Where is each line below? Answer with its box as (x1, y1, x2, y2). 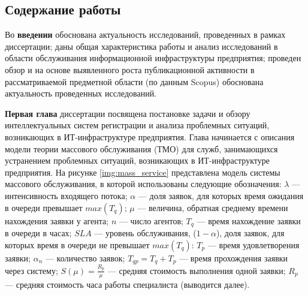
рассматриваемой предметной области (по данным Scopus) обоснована (5, 75, 264, 88)
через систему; (5, 264, 58, 276)
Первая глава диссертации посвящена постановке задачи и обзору (5, 107, 250, 119)
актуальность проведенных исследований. (5, 87, 157, 100)
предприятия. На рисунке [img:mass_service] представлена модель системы (5, 165, 280, 178)
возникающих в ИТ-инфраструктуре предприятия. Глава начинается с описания (5, 130, 295, 143)
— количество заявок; (45, 251, 125, 264)
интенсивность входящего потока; (5, 189, 128, 201)
